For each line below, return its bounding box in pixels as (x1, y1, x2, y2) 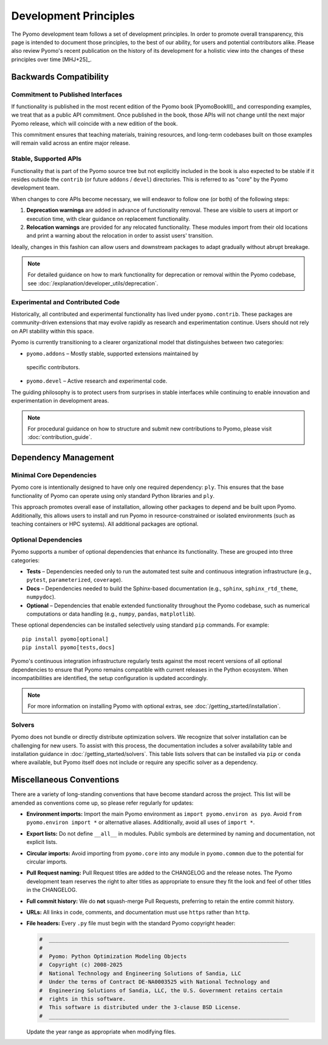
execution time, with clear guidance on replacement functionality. (26, 215, 191, 222)
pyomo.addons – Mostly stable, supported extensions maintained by (26, 350, 199, 357)
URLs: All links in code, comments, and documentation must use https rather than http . (26, 908, 250, 916)
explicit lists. (26, 839, 58, 846)
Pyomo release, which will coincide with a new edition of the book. (11, 120, 179, 127)
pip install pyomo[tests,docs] (22, 644, 115, 651)
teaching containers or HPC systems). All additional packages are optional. (11, 520, 199, 528)
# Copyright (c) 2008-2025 (39, 961, 123, 968)
